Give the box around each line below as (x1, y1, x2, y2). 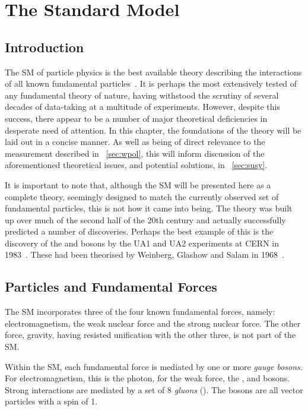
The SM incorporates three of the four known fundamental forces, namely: (5, 305, 275, 318)
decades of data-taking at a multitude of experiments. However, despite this (5, 100, 280, 113)
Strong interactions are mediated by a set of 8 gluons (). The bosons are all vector (5, 383, 303, 396)
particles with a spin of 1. (5, 395, 98, 407)
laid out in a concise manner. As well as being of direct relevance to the (5, 135, 265, 148)
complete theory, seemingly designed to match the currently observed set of (5, 190, 279, 203)
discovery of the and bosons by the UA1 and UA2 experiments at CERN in (5, 236, 279, 249)
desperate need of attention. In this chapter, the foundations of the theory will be (5, 124, 301, 136)
